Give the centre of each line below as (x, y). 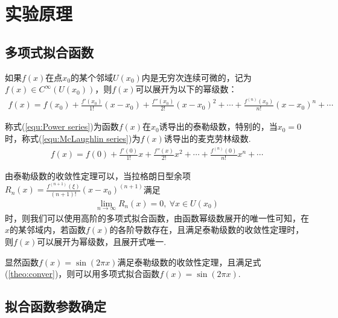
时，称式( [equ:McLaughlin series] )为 (73, 138)
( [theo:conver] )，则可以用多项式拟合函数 (82, 274)
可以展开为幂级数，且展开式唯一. (102, 242)
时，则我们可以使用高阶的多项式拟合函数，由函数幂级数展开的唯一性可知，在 (157, 218)
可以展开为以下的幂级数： (186, 89)
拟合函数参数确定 (56, 306)
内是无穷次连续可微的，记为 (196, 77)
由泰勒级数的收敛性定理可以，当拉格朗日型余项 (98, 176)
